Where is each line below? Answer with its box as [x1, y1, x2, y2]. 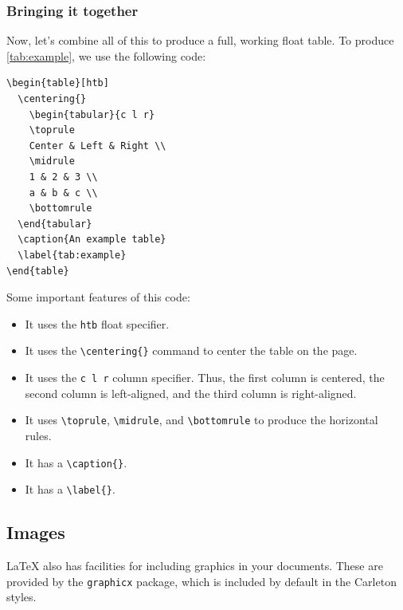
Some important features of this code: [6, 289, 190, 305]
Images [6, 520, 65, 545]
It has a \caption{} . [25, 454, 127, 470]
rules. [25, 427, 52, 443]
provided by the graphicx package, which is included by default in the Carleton [6, 573, 397, 589]
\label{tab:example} [18, 249, 127, 261]
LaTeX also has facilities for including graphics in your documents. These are [6, 557, 383, 574]
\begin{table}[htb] [6, 77, 109, 89]
